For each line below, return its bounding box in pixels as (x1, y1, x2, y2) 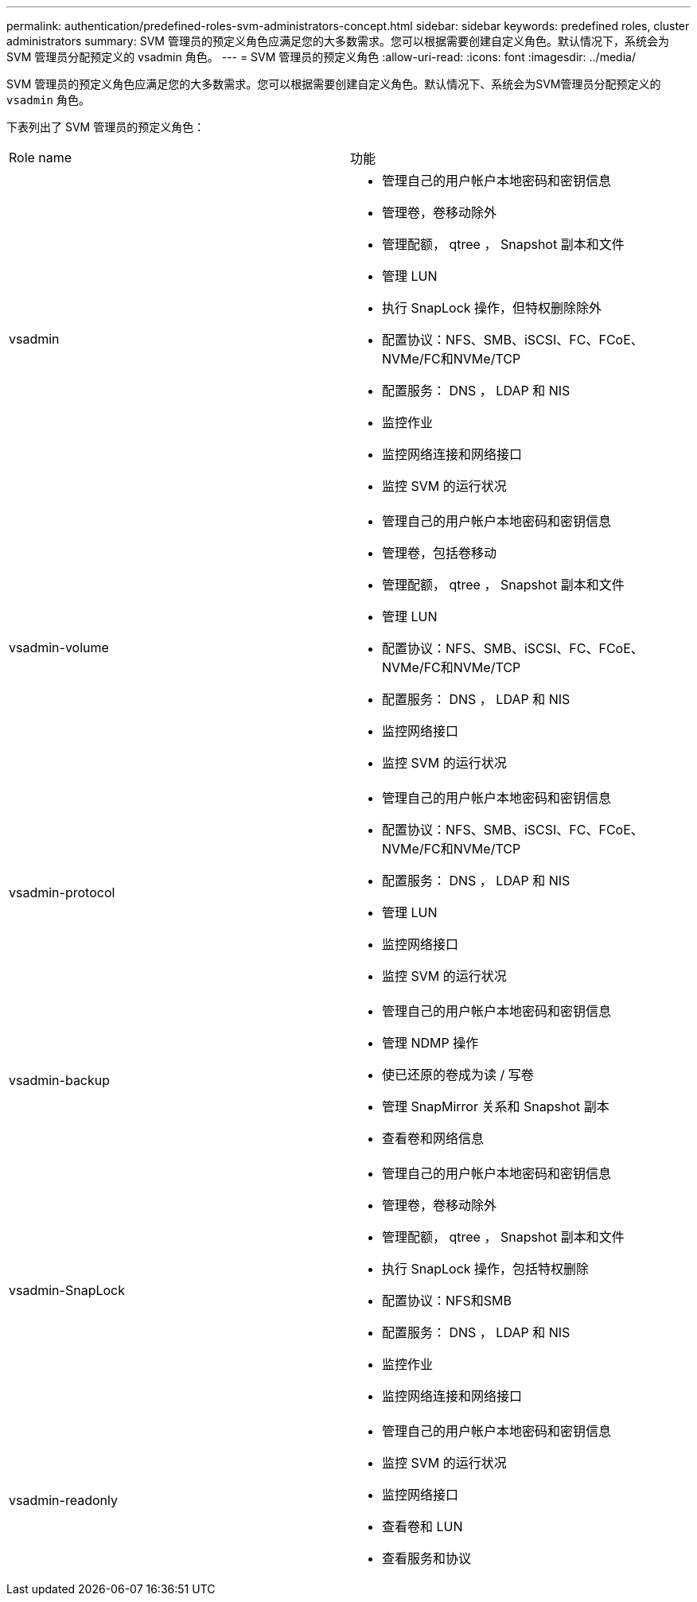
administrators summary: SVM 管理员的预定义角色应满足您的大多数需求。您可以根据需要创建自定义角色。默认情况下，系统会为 (6, 34, 669, 48)
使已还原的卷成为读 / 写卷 (382, 1067, 534, 1083)
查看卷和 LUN (382, 1518, 463, 1534)
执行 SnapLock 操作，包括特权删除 (382, 1261, 590, 1277)
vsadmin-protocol (9, 885, 115, 900)
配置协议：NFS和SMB (382, 1293, 512, 1308)
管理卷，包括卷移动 (382, 545, 497, 561)
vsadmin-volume (9, 640, 109, 655)
